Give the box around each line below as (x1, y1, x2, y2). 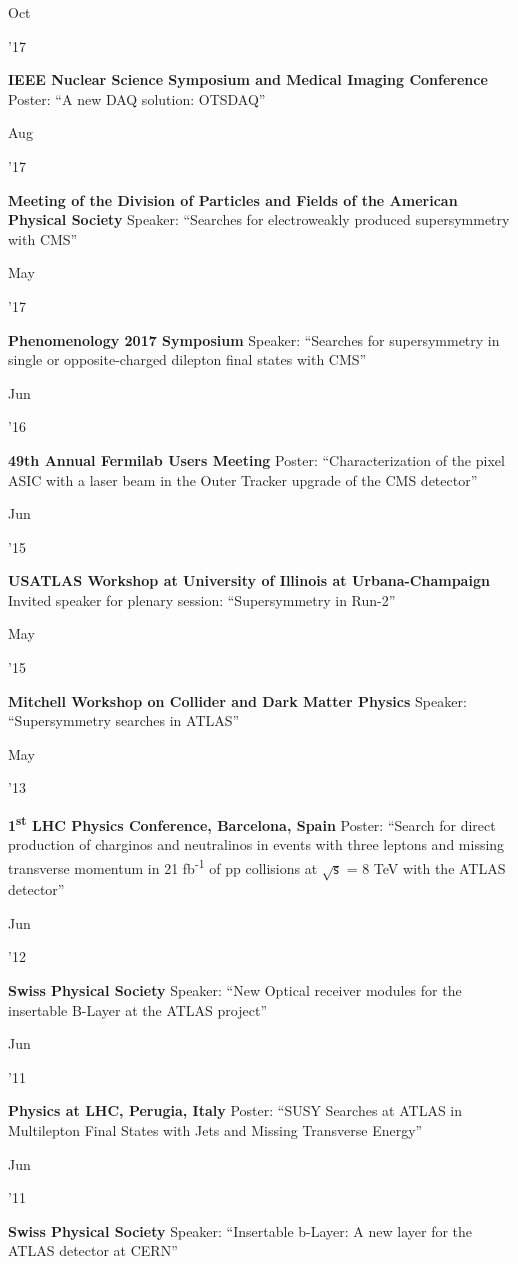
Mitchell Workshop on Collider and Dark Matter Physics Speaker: (8, 690, 467, 711)
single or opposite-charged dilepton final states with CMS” (8, 349, 367, 370)
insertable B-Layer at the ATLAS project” (8, 999, 267, 1020)
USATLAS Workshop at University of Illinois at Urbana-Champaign (8, 570, 490, 591)
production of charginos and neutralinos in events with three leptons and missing (8, 834, 505, 855)
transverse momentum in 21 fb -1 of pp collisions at (8, 854, 318, 878)
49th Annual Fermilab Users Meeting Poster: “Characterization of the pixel (8, 449, 505, 470)
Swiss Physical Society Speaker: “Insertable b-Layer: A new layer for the (8, 1220, 473, 1241)
